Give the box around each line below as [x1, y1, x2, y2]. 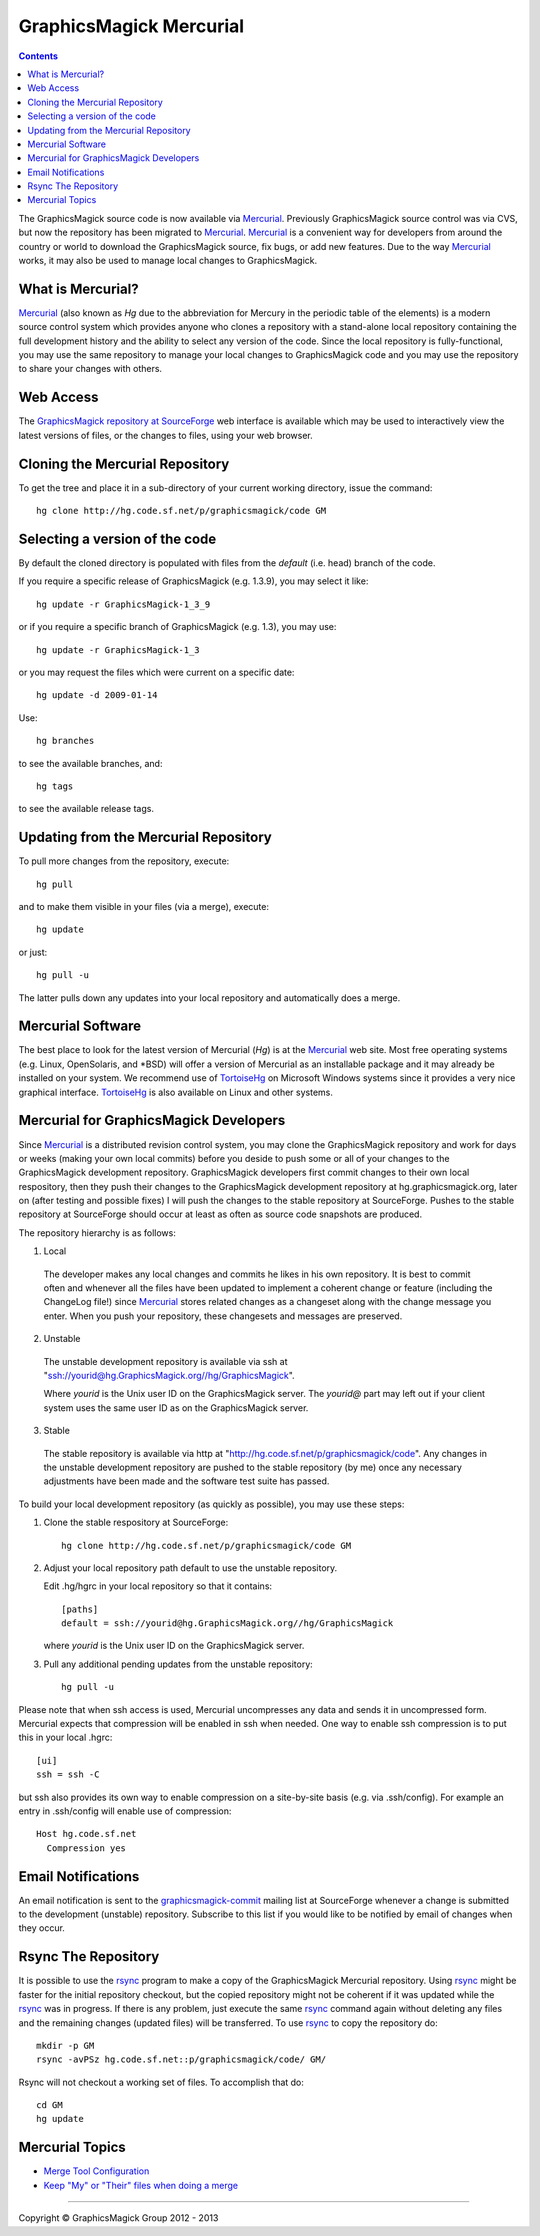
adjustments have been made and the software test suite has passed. [43, 1475, 330, 1487]
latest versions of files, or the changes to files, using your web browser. [18, 429, 314, 441]
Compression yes [46, 1842, 127, 1854]
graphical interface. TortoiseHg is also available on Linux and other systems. [18, 1086, 334, 1098]
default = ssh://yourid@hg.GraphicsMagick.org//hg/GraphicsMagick [61, 1618, 394, 1629]
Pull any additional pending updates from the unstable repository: [43, 1658, 314, 1670]
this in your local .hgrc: [18, 1731, 113, 1744]
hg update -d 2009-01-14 [36, 690, 158, 701]
